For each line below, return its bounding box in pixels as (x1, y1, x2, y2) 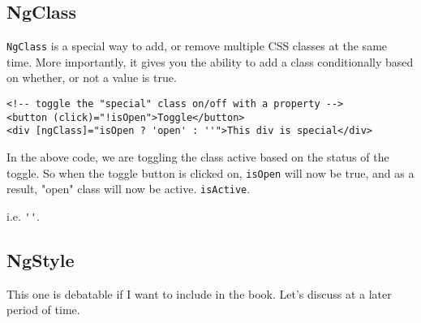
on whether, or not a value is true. (6, 69, 177, 86)
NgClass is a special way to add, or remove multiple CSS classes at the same (6, 37, 388, 54)
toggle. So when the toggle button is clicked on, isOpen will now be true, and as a (6, 164, 415, 181)
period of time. (6, 301, 80, 318)
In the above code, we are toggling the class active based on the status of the (6, 149, 389, 166)
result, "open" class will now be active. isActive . (6, 180, 251, 197)
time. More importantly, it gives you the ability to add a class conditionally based (6, 53, 414, 70)
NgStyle (6, 247, 75, 272)
